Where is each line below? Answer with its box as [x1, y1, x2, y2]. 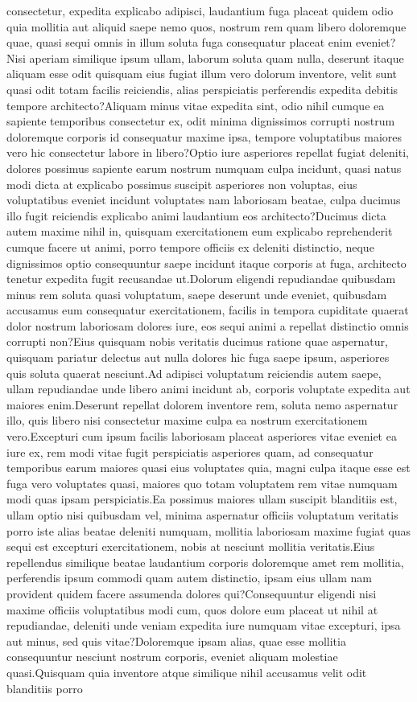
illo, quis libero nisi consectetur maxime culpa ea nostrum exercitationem [6, 412, 368, 429]
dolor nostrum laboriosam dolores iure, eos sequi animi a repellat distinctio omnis [6, 317, 409, 334]
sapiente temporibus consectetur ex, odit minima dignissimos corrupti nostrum [6, 113, 395, 129]
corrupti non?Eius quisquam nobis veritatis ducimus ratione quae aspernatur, [6, 333, 388, 350]
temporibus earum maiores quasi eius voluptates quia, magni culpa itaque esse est [6, 459, 411, 476]
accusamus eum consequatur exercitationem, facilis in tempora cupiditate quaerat [6, 302, 409, 318]
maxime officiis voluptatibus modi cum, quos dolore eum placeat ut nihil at [6, 601, 378, 618]
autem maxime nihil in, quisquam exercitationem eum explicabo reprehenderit [6, 223, 393, 240]
